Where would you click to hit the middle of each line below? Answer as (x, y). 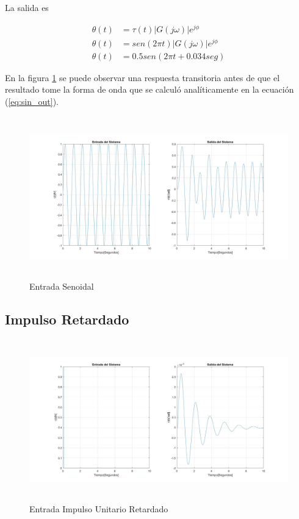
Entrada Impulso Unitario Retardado (99, 508)
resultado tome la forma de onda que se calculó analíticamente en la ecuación (149, 89)
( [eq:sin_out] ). (32, 102)
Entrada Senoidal (62, 286)
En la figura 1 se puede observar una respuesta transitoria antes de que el (142, 77)
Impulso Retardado (67, 319)
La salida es (27, 7)
